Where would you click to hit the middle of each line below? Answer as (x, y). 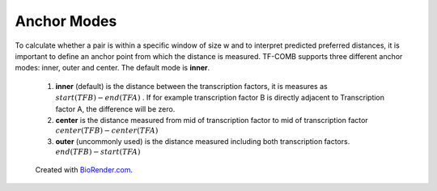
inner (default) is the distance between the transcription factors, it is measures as (191, 86)
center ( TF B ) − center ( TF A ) (107, 131)
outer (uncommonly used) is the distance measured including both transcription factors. (203, 141)
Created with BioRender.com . (84, 169)
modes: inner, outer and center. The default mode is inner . (112, 68)
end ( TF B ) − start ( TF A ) (98, 152)
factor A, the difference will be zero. (115, 108)
